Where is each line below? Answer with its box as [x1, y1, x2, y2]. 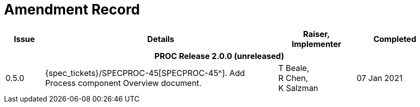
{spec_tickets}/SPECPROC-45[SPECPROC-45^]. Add [45, 67, 245, 78]
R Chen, [278, 72, 308, 83]
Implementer [291, 38, 341, 49]
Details [147, 33, 175, 44]
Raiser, [303, 28, 330, 39]
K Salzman [278, 82, 318, 93]
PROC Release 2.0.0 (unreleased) [154, 50, 284, 61]
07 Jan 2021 [356, 72, 402, 83]
